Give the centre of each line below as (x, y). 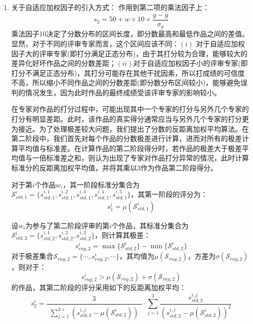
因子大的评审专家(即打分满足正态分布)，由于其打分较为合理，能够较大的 (129, 53)
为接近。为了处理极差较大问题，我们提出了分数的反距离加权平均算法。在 (130, 128)
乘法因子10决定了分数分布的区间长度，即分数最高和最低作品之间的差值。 (130, 34)
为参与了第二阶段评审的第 (67, 225)
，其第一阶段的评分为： (169, 194)
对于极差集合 (32, 256)
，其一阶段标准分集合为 (101, 184)
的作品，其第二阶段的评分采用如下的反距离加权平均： (99, 287)
